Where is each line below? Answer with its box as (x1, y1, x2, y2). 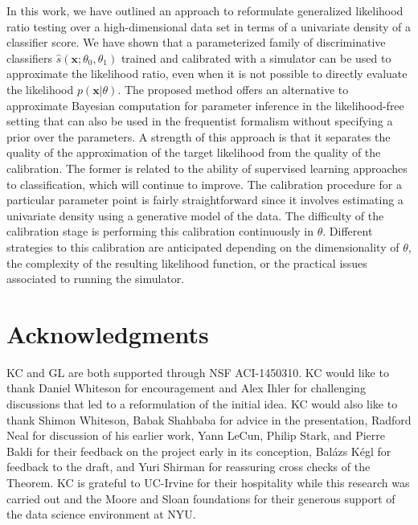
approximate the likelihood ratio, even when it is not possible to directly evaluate (6, 65, 408, 82)
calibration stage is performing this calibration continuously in (6, 223, 314, 240)
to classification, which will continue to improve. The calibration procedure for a (6, 175, 402, 192)
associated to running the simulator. (6, 270, 185, 287)
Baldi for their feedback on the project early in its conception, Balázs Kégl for (6, 442, 391, 459)
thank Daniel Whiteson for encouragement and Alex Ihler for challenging (6, 379, 366, 396)
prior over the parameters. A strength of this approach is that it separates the (6, 128, 391, 145)
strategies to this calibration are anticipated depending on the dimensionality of (6, 238, 400, 255)
